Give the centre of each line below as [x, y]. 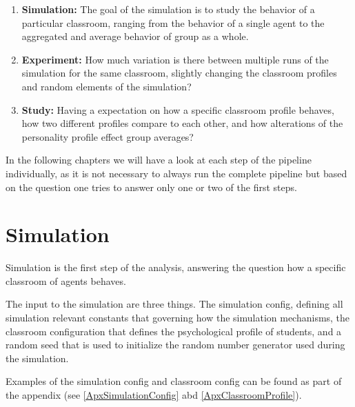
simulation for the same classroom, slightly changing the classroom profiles [179, 73]
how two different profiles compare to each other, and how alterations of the [182, 123]
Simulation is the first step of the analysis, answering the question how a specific [176, 267]
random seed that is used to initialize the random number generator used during [175, 345]
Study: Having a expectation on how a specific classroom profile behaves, [178, 109]
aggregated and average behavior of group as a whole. [135, 36]
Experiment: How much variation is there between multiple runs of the [175, 59]
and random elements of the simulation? [106, 86]
